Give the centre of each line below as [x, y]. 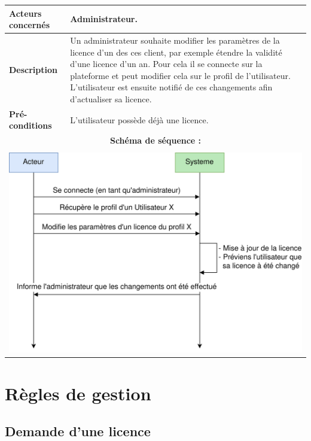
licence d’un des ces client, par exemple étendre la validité [176, 52]
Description [33, 69]
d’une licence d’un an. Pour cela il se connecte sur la [166, 64]
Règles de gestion [78, 393]
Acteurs [25, 13]
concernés [29, 25]
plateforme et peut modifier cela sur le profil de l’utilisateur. [180, 75]
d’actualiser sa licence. [111, 98]
